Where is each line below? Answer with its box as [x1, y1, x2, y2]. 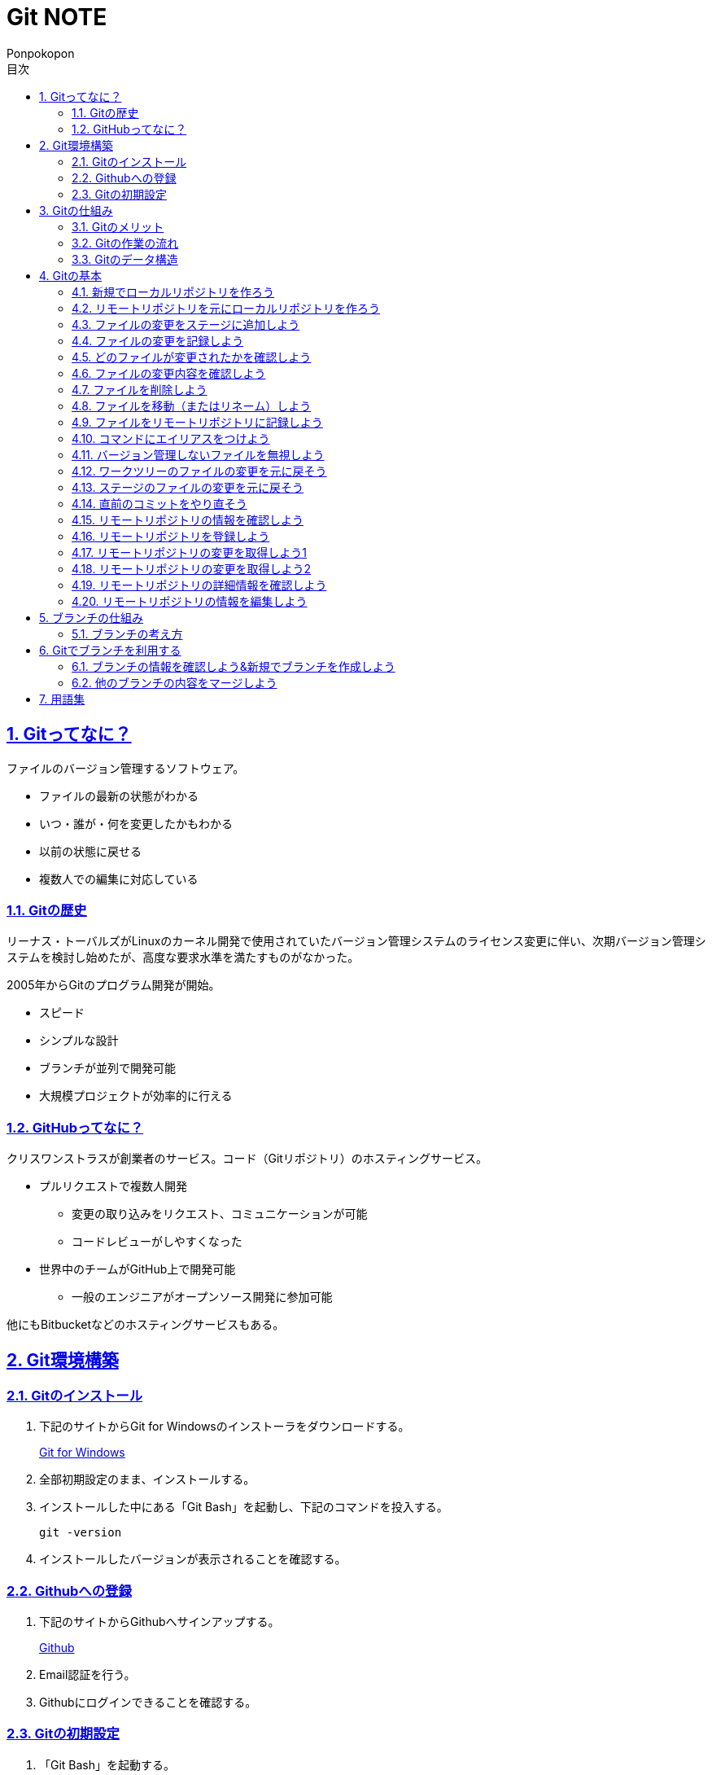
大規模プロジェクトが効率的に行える [39, 1089, 233, 1103]
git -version [39, 1526, 122, 1540]
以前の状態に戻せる [39, 844, 142, 858]
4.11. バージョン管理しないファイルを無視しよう [72, 447, 325, 462]
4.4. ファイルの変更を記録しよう [72, 333, 244, 348]
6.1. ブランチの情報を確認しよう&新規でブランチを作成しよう [72, 659, 395, 673]
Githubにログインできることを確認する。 [39, 1695, 257, 1710]
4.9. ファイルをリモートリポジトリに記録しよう [72, 414, 323, 429]
